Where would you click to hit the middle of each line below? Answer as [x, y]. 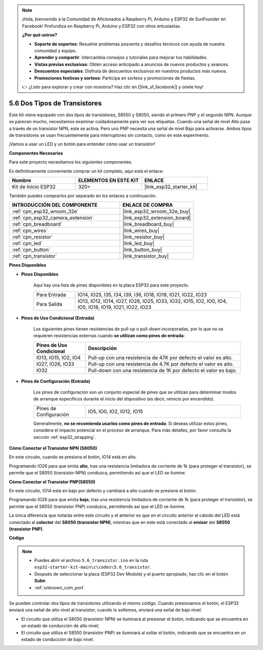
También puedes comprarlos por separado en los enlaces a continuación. [83, 196]
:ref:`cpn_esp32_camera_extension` [53, 218]
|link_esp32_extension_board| [157, 218]
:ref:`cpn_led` [27, 243]
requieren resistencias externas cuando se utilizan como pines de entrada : [109, 336]
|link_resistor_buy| [143, 237]
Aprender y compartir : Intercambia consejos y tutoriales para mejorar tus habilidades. [121, 57]
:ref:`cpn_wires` [30, 231]
